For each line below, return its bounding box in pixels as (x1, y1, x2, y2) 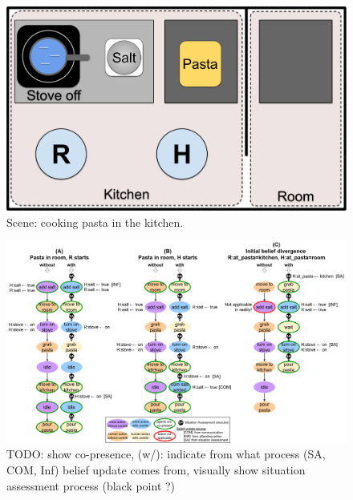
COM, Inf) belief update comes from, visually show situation (6, 462, 306, 478)
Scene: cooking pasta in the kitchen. (6, 213, 184, 230)
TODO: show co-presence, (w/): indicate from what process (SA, (6, 446, 326, 462)
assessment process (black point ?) (6, 477, 176, 494)
